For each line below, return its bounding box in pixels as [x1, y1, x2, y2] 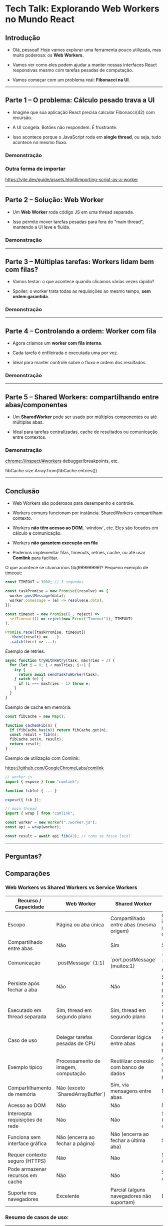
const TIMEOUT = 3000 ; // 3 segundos [5, 580, 84, 585]
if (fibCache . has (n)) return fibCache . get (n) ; [9, 727, 108, 733]
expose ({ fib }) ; [5, 797, 41, 802]
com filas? [5, 265, 38, 274]
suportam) [110, 1198, 135, 1205]
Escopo [7, 921, 26, 928]
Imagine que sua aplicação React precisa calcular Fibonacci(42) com [12, 109, 155, 115]
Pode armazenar [7, 1165, 46, 1172]
